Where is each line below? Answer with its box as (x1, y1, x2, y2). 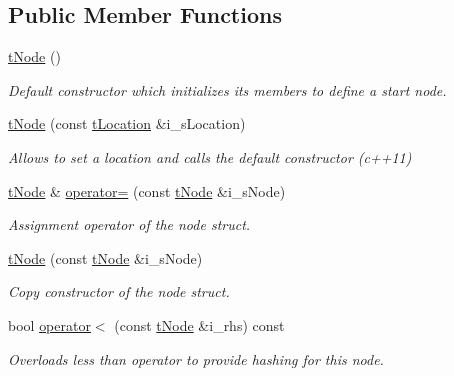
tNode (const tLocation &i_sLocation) (8, 113, 246, 134)
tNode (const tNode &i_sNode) (8, 247, 203, 268)
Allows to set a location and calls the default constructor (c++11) (8, 146, 412, 167)
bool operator (8, 314, 91, 335)
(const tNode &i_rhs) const (114, 314, 285, 335)
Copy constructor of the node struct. (8, 281, 230, 302)
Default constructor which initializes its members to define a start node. (8, 79, 447, 100)
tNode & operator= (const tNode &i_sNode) (8, 180, 286, 201)
